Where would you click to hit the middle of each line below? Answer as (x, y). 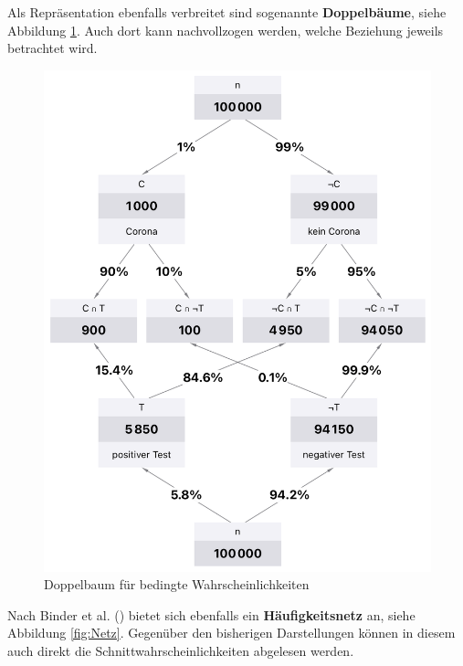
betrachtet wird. (53, 48)
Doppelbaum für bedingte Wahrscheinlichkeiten (177, 584)
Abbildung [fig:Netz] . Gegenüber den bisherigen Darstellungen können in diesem (231, 633)
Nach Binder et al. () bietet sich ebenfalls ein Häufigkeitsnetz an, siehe (211, 614)
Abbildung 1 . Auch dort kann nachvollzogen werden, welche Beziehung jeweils (226, 30)
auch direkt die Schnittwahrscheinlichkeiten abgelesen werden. (181, 651)
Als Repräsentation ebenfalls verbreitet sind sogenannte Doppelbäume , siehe (227, 12)
